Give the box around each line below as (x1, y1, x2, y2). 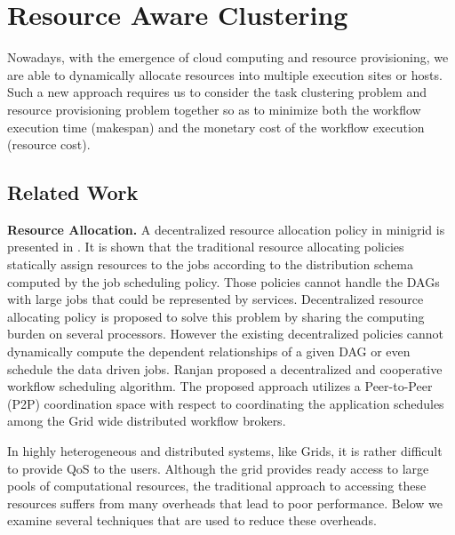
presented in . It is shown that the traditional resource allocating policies (7, 237, 404, 256)
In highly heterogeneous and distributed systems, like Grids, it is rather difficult (7, 442, 443, 460)
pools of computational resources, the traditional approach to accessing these (7, 476, 427, 495)
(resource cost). (7, 135, 91, 154)
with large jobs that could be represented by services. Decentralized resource (7, 290, 424, 308)
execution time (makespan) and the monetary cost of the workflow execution (7, 117, 425, 136)
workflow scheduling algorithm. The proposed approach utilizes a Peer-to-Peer (7, 377, 433, 395)
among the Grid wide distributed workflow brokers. (7, 411, 286, 430)
